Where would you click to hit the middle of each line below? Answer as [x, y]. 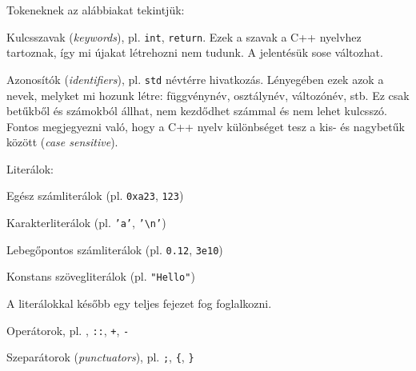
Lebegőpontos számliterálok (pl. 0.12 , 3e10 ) [115, 249]
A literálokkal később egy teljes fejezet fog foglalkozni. [139, 303]
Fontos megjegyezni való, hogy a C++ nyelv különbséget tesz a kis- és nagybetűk [206, 126]
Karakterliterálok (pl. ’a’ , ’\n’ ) [86, 223]
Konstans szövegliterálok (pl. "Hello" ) [101, 276]
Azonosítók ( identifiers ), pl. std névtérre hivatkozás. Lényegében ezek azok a [195, 79]
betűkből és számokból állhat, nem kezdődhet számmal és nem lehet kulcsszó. [197, 111]
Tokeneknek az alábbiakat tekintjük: [96, 10]
